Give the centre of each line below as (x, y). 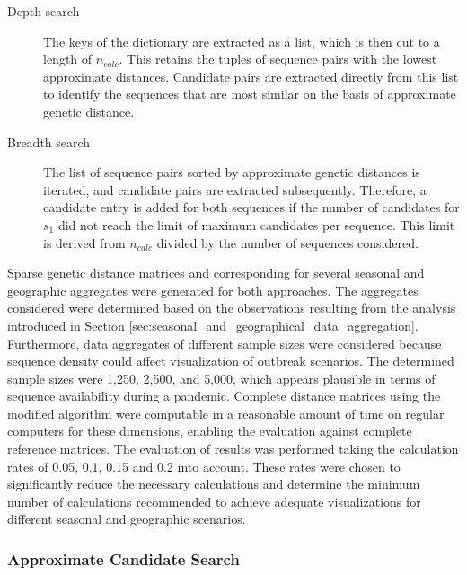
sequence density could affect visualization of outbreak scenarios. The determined (231, 361)
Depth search (44, 11)
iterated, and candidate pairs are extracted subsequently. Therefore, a (235, 189)
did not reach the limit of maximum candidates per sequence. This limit (256, 224)
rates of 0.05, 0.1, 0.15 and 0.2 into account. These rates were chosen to (204, 466)
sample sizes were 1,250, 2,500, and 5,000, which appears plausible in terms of (221, 378)
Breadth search (49, 142)
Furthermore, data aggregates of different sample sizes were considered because (225, 343)
